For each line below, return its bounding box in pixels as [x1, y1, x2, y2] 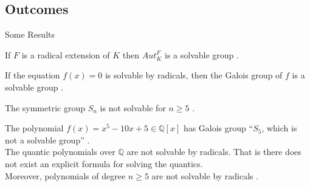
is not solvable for [100, 101, 166, 114]
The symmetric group [5, 101, 85, 114]
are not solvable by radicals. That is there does [126, 145, 301, 158]
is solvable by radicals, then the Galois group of [105, 69, 283, 81]
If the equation [5, 69, 60, 81]
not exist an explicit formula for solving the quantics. [5, 157, 203, 170]
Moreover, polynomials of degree [5, 169, 126, 182]
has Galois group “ [183, 122, 253, 134]
